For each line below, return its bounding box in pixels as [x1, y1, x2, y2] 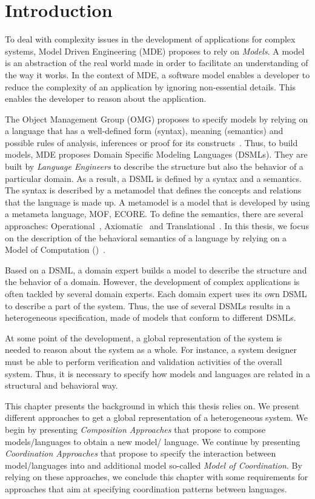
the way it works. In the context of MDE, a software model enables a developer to [5, 68, 310, 81]
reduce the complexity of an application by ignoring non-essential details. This [5, 80, 296, 93]
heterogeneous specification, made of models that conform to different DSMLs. [5, 311, 296, 324]
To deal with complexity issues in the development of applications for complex [5, 33, 296, 45]
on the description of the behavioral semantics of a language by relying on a [5, 231, 287, 244]
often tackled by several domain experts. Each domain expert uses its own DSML [5, 287, 307, 300]
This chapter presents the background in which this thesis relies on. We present [5, 399, 300, 412]
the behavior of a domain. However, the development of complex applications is [5, 275, 300, 288]
